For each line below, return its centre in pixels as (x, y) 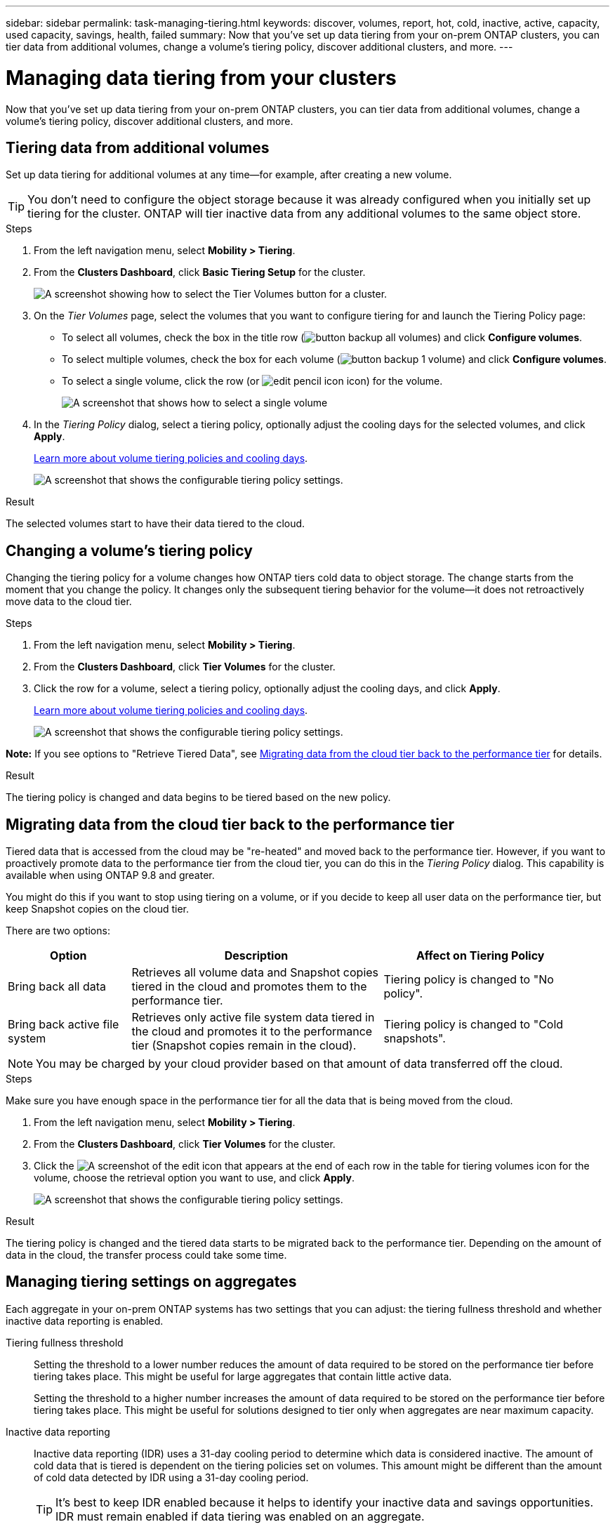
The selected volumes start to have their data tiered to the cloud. (156, 524)
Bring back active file (64, 1025)
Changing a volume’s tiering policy (129, 550)
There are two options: (58, 931)
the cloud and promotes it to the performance (252, 1032)
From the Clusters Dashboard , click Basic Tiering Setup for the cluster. (200, 272)
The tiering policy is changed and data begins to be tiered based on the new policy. (198, 797)
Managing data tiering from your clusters (201, 78)
